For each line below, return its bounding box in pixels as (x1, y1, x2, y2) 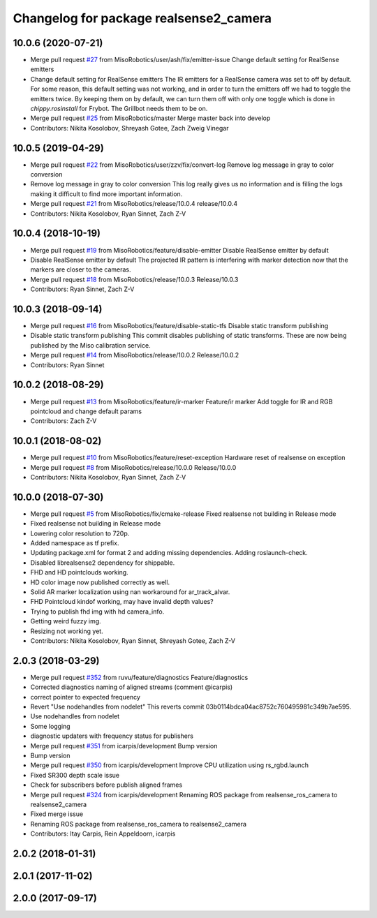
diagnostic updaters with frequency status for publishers (30, 732, 193, 740)
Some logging (30, 722, 71, 730)
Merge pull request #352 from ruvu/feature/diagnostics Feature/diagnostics (30, 673, 249, 681)
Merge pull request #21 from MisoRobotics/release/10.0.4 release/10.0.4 (30, 200, 237, 208)
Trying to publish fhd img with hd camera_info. (30, 607, 165, 616)
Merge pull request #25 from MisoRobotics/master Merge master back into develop (30, 114, 271, 122)
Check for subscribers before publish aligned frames (30, 780, 183, 789)
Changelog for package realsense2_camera (13, 10, 272, 26)
